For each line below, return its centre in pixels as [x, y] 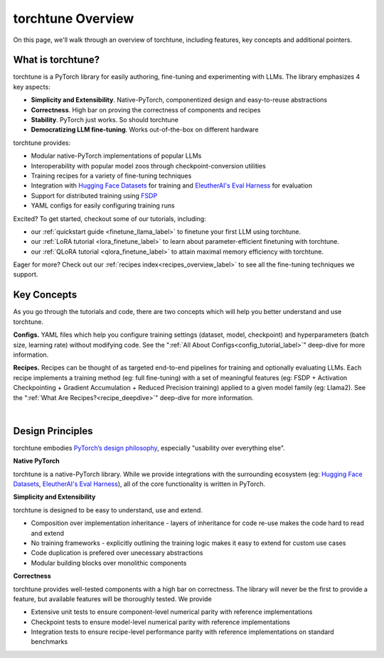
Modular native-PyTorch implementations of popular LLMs [116, 156]
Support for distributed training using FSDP [94, 195]
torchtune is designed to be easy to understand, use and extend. [108, 510]
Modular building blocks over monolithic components [109, 563]
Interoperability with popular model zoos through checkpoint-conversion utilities [148, 166]
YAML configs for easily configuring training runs [103, 205]
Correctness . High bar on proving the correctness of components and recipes [146, 109]
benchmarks [49, 642]
